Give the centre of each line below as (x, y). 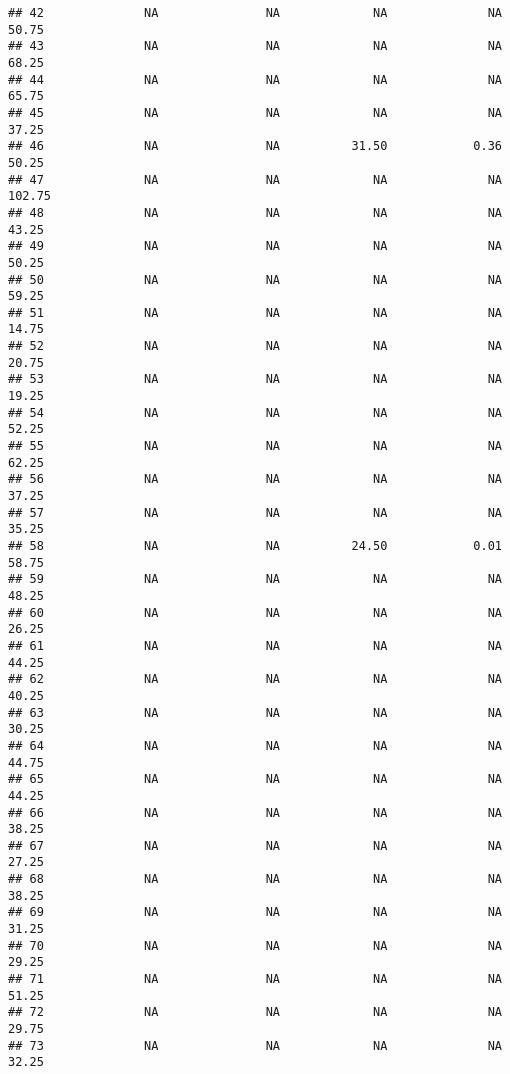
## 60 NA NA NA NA (255, 612)
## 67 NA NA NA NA (255, 845)
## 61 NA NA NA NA (255, 645)
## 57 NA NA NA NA (255, 512)
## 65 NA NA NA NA (255, 779)
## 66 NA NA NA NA (255, 812)
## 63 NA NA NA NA (255, 712)
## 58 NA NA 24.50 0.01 (255, 546)
